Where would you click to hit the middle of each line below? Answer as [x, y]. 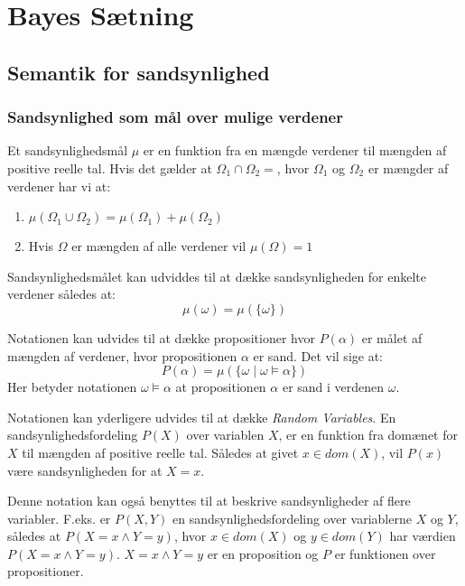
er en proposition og [263, 553]
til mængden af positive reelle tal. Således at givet [160, 452]
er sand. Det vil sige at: [318, 355]
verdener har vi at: [59, 186]
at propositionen [221, 387]
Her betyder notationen [72, 387]
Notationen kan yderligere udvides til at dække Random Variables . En [202, 417]
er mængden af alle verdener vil [159, 246]
